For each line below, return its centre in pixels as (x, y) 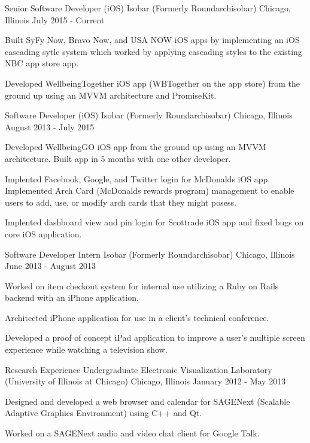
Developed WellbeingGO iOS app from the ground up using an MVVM (136, 147)
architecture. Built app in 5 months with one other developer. (118, 158)
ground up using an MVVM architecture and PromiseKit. (111, 95)
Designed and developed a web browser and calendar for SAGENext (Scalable (148, 401)
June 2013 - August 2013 (50, 266)
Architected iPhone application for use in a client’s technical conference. (137, 317)
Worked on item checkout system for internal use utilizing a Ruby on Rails (142, 285)
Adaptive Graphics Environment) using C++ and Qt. (104, 413)
